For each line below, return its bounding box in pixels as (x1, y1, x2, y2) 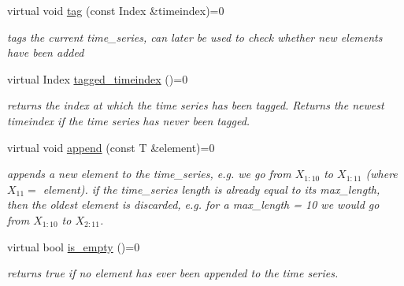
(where (365, 165, 398, 182)
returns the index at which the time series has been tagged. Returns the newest (7, 97, 384, 113)
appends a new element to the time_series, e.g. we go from (7, 165, 291, 182)
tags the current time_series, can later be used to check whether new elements (7, 28, 383, 45)
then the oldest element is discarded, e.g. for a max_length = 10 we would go (7, 196, 380, 213)
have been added (7, 44, 84, 61)
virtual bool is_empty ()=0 (7, 238, 140, 254)
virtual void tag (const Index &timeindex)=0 (7, 2, 224, 18)
